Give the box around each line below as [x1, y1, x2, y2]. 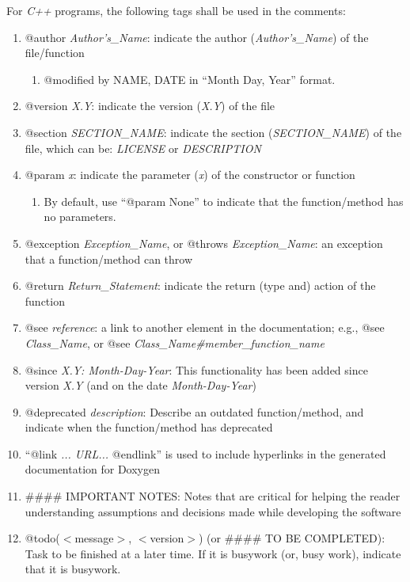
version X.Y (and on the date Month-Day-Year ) [25, 377, 256, 394]
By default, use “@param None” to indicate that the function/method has [44, 192, 404, 209]
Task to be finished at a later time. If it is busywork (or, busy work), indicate [25, 545, 401, 561]
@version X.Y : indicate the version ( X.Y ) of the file [25, 97, 275, 114]
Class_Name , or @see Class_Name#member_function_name [25, 334, 325, 351]
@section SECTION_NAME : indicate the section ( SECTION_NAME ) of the [25, 124, 402, 140]
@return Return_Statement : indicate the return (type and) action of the [25, 277, 376, 294]
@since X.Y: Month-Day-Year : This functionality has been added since [25, 361, 368, 378]
